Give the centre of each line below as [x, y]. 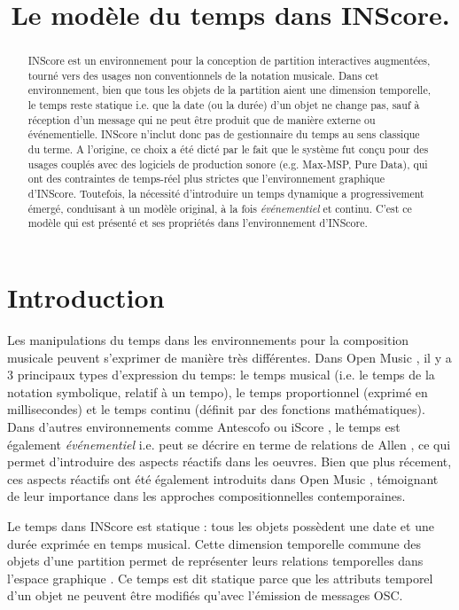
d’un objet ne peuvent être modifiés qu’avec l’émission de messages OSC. [205, 595]
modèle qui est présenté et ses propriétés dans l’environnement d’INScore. [198, 223]
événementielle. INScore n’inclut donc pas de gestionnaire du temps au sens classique [224, 134]
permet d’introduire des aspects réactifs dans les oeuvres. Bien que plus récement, [229, 461]
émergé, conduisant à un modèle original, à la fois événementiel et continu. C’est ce [220, 208]
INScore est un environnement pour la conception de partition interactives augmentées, [229, 61]
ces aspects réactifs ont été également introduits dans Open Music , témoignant [223, 478]
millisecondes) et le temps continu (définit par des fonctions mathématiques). [216, 409]
